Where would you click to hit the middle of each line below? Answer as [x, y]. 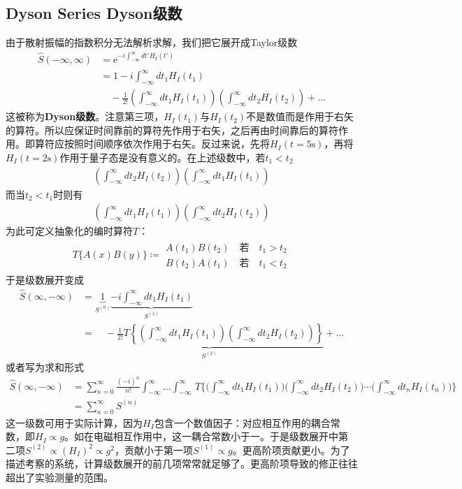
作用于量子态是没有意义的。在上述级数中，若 [163, 157]
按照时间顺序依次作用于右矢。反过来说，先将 [167, 144]
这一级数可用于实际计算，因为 [74, 422]
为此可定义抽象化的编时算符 [69, 231]
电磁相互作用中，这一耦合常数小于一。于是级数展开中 [216, 436]
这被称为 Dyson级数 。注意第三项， [85, 116]
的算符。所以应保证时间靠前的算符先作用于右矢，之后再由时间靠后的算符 [172, 130]
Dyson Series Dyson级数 [94, 13]
